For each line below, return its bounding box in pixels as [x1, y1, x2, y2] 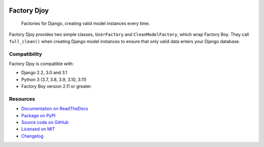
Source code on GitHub [21, 120, 69, 126]
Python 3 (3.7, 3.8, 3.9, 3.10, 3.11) [21, 76, 87, 83]
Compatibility [9, 50, 43, 57]
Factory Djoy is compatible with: [9, 61, 74, 66]
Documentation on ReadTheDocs [21, 105, 88, 112]
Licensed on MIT [21, 126, 55, 132]
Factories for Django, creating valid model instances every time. [21, 21, 150, 26]
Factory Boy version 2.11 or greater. [21, 84, 92, 89]
